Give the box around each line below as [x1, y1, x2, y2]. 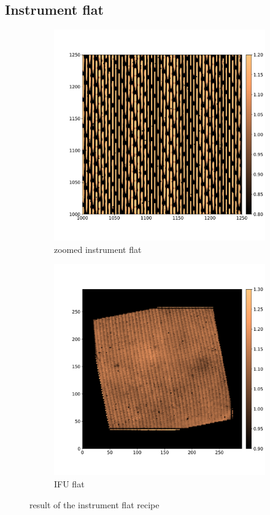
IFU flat [54, 477, 85, 490]
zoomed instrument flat [54, 242, 142, 255]
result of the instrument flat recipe [29, 498, 160, 511]
